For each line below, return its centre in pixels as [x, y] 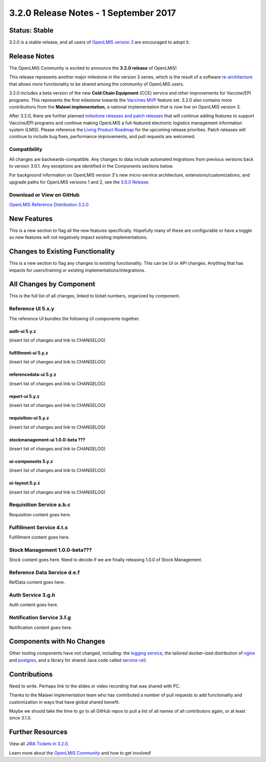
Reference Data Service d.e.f [44, 572]
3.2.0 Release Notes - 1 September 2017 [93, 13]
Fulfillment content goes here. [39, 537]
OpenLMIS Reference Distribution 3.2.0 [49, 204]
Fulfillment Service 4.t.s [38, 527]
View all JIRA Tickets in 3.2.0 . [39, 744]
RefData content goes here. [37, 582]
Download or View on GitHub [44, 195]
